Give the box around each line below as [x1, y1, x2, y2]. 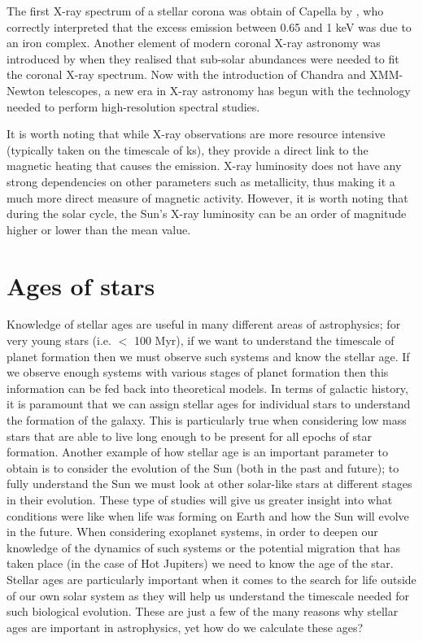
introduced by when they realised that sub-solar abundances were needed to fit [7, 50, 399, 67]
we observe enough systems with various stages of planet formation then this [7, 364, 389, 381]
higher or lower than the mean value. [7, 220, 191, 238]
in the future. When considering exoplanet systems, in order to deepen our [7, 523, 378, 540]
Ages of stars [7, 268, 155, 302]
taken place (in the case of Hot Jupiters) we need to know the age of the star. [7, 555, 394, 572]
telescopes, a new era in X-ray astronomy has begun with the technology [48, 81, 411, 98]
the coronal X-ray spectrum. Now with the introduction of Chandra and [7, 66, 366, 83]
